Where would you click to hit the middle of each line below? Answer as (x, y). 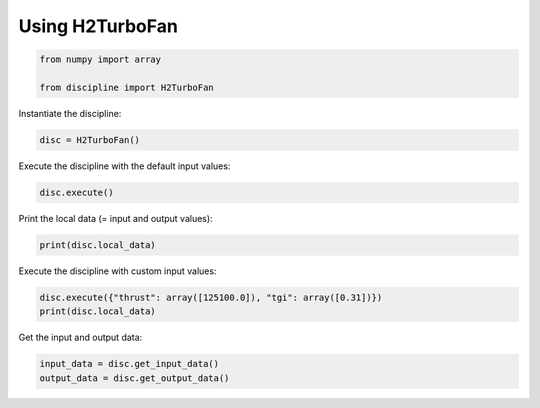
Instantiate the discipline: (70, 113)
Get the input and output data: (80, 337)
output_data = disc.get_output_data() (134, 378)
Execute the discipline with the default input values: (124, 166)
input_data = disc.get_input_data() (129, 364)
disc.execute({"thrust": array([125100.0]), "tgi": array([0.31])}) (211, 297)
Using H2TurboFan (98, 26)
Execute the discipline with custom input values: (117, 271)
